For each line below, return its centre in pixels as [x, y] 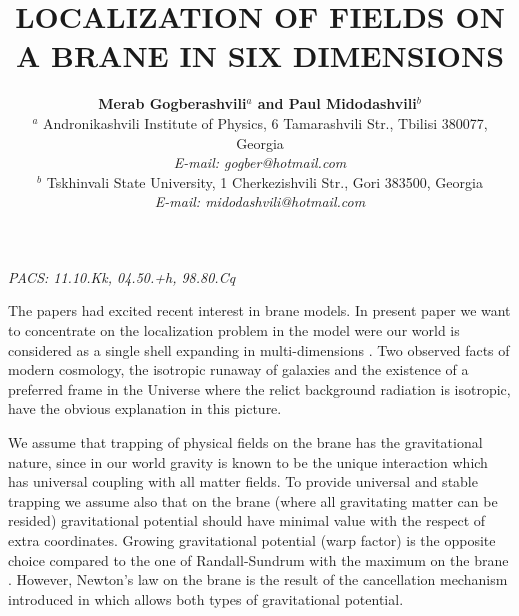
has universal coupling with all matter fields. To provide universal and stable [243, 481]
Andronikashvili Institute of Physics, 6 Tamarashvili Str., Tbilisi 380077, [265, 122]
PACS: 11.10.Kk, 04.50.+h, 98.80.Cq [122, 276]
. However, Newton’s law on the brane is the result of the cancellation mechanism [258, 579]
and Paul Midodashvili [337, 103]
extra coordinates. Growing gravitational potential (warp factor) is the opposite [252, 540]
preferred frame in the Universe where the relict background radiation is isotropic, [259, 388]
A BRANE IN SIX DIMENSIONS [260, 55]
